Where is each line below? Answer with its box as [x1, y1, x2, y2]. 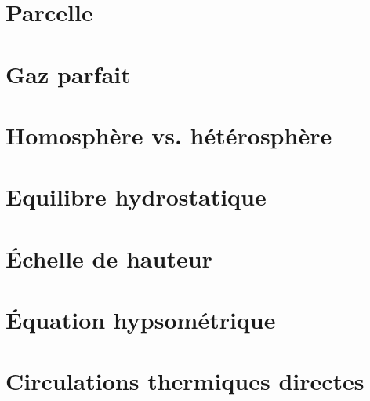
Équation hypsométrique [5, 304, 276, 336]
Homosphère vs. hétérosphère [5, 118, 332, 151]
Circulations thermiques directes [5, 365, 365, 397]
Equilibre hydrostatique [5, 180, 267, 213]
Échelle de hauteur [5, 242, 212, 274]
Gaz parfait [5, 57, 131, 89]
